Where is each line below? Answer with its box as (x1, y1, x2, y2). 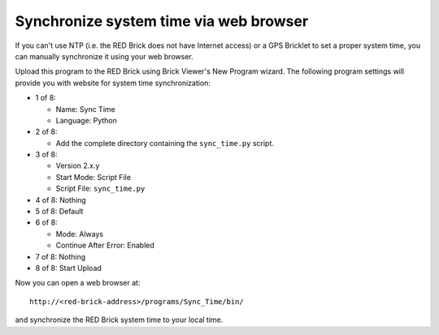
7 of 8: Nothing (35, 251, 86, 261)
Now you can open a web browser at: (15, 278, 141, 288)
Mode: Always (55, 229, 104, 238)
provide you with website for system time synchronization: (15, 78, 211, 88)
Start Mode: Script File (55, 172, 132, 182)
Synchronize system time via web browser (15, 12, 309, 30)
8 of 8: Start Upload (35, 263, 102, 273)
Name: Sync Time (55, 104, 115, 114)
